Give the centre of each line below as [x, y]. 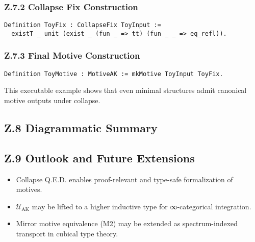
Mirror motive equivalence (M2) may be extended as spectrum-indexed [127, 223]
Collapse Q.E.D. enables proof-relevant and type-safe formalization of [124, 179]
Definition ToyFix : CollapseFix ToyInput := [83, 25]
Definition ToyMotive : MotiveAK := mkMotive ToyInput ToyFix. [114, 74]
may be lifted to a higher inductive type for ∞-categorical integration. [142, 206]
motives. [29, 189]
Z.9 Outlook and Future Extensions [99, 158]
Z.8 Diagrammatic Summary [81, 127]
